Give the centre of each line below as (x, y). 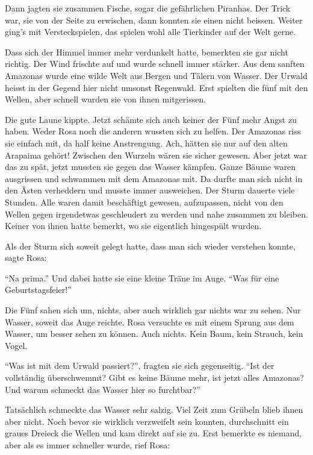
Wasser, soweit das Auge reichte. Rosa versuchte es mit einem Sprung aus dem (150, 322)
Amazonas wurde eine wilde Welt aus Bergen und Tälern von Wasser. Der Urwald (156, 75)
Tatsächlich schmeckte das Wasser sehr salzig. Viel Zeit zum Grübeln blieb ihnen (154, 409)
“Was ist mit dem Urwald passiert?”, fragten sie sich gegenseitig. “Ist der (140, 366)
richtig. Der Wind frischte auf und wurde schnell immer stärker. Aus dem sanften (155, 64)
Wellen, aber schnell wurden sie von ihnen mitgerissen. (106, 99)
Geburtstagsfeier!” (38, 290)
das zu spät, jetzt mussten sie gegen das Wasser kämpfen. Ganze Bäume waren (150, 167)
